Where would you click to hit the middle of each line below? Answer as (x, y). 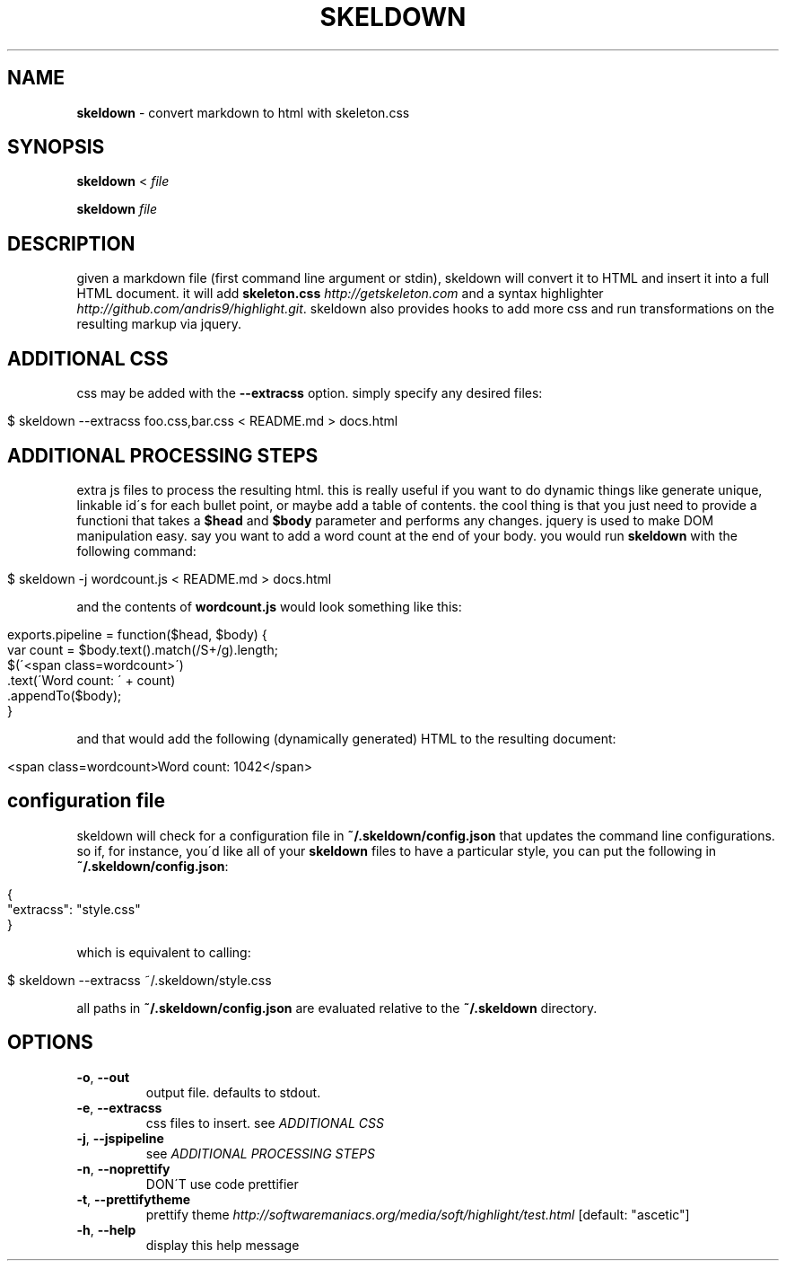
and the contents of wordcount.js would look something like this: (269, 606)
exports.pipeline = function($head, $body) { (137, 634)
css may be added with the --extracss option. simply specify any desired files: (310, 393)
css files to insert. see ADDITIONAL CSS (265, 1123)
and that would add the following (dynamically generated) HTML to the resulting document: (346, 738)
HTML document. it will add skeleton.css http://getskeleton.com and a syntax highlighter (340, 294)
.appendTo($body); (65, 695)
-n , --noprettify (123, 1168)
